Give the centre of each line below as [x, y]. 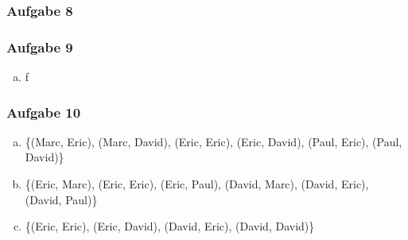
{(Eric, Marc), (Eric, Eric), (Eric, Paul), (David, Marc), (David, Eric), [197, 184]
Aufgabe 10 [44, 112]
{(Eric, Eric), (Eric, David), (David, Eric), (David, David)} [170, 226]
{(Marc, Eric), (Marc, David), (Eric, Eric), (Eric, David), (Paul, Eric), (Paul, [214, 141]
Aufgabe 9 [40, 46]
